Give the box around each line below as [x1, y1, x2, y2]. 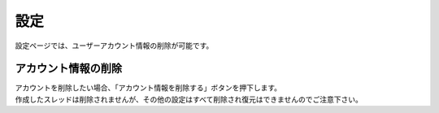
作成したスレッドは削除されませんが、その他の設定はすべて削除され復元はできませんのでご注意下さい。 [15, 94, 363, 104]
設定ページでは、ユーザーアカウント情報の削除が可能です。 [15, 41, 214, 50]
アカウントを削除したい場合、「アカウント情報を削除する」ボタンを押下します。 [15, 83, 282, 93]
